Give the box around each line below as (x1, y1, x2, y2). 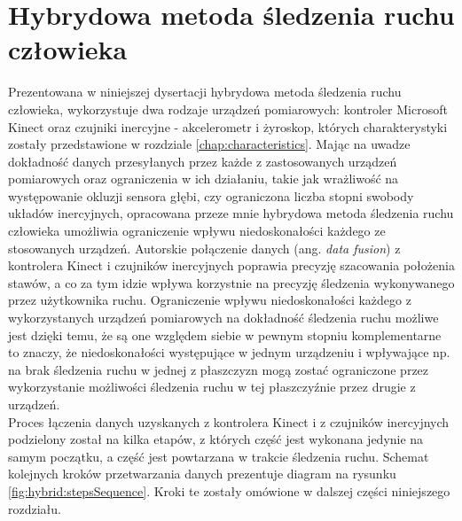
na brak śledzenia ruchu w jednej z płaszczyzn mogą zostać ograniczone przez (8, 360, 429, 378)
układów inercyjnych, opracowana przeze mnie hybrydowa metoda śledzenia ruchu (8, 204, 454, 222)
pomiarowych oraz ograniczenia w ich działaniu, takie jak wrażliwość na (8, 169, 399, 188)
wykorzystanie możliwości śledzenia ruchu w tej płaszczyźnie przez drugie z (8, 377, 416, 396)
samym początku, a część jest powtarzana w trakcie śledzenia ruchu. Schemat (8, 447, 429, 465)
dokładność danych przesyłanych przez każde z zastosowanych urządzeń (8, 152, 397, 170)
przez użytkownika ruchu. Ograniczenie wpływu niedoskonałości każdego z (8, 291, 411, 309)
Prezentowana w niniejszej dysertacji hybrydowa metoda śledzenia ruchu (8, 82, 402, 101)
